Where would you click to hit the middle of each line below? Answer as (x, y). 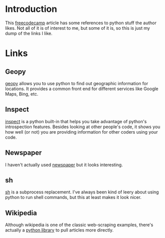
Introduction (31, 9)
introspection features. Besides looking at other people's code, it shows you (83, 127)
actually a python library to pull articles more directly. (59, 230)
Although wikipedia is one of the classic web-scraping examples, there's (79, 225)
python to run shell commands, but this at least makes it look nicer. (73, 197)
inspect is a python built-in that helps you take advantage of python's (76, 121)
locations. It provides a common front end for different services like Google (82, 89)
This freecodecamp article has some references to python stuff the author (81, 23)
